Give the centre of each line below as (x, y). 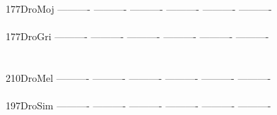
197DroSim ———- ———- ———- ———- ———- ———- (138, 105)
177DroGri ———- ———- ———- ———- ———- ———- (137, 36)
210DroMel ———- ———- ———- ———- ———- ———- (138, 77)
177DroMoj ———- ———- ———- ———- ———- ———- (139, 8)
